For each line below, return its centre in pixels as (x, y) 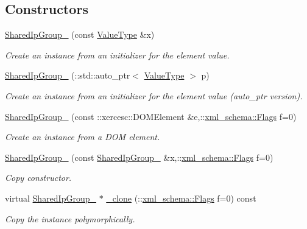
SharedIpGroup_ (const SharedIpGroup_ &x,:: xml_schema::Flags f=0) (139, 157)
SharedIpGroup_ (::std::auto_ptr (68, 75)
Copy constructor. (38, 178)
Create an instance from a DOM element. (83, 137)
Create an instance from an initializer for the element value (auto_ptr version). (154, 95)
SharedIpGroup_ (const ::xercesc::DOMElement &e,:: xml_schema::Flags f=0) (151, 116)
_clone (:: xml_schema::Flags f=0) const (181, 198)
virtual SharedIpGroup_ (51, 198)
